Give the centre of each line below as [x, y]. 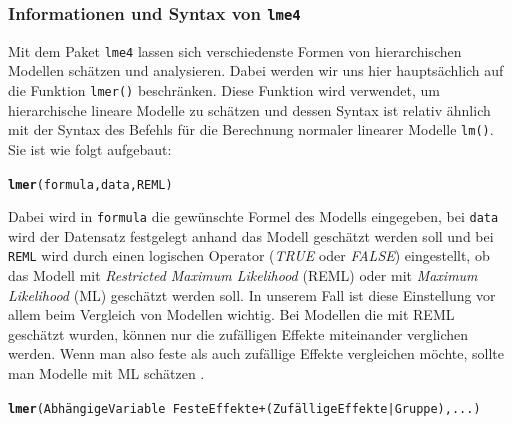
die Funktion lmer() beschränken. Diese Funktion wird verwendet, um [224, 90]
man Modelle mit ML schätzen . [106, 373]
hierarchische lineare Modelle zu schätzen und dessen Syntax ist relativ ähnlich [249, 109]
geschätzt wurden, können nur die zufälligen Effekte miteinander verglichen [238, 333]
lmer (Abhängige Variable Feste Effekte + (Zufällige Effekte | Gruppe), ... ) [244, 408]
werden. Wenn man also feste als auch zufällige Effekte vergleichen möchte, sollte [256, 353]
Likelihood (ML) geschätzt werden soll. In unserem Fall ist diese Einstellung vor [252, 294]
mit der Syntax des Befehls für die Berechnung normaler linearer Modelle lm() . [251, 129]
